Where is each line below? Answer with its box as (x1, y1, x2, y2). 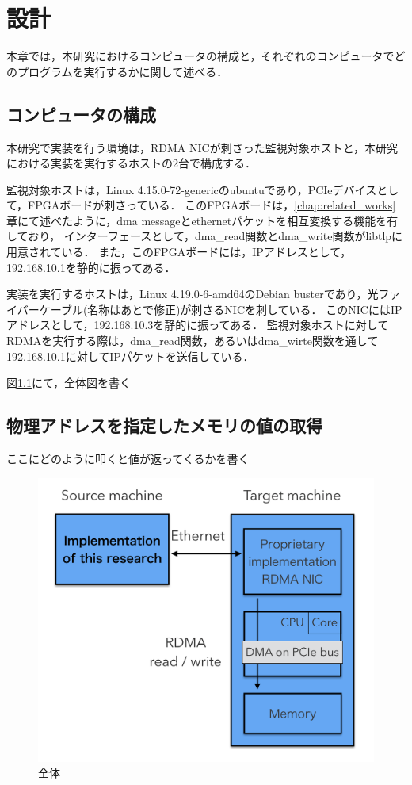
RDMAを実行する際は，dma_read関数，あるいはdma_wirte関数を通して (6, 332, 379, 349)
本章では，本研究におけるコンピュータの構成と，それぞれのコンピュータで (6, 48, 395, 64)
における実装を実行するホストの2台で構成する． (6, 155, 256, 171)
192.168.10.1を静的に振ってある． (6, 258, 176, 275)
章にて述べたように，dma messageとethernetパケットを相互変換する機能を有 (6, 212, 399, 228)
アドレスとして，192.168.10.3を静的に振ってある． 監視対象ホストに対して (6, 316, 389, 333)
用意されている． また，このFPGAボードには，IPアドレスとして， (6, 243, 352, 260)
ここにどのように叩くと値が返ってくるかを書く (6, 450, 250, 467)
